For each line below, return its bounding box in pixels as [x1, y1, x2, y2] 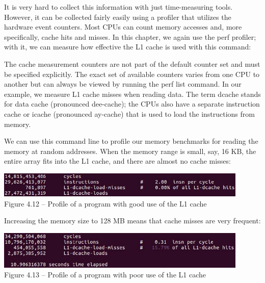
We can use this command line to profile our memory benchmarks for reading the [4, 136, 258, 146]
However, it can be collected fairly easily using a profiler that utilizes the [4, 11, 231, 22]
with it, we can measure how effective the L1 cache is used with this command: [4, 41, 251, 52]
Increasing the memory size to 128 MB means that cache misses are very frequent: [4, 215, 261, 226]
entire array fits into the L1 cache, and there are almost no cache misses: [4, 156, 231, 166]
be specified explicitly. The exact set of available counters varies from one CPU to [4, 68, 260, 79]
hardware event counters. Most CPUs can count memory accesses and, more [4, 21, 242, 32]
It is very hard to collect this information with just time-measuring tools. [4, 2, 233, 12]
